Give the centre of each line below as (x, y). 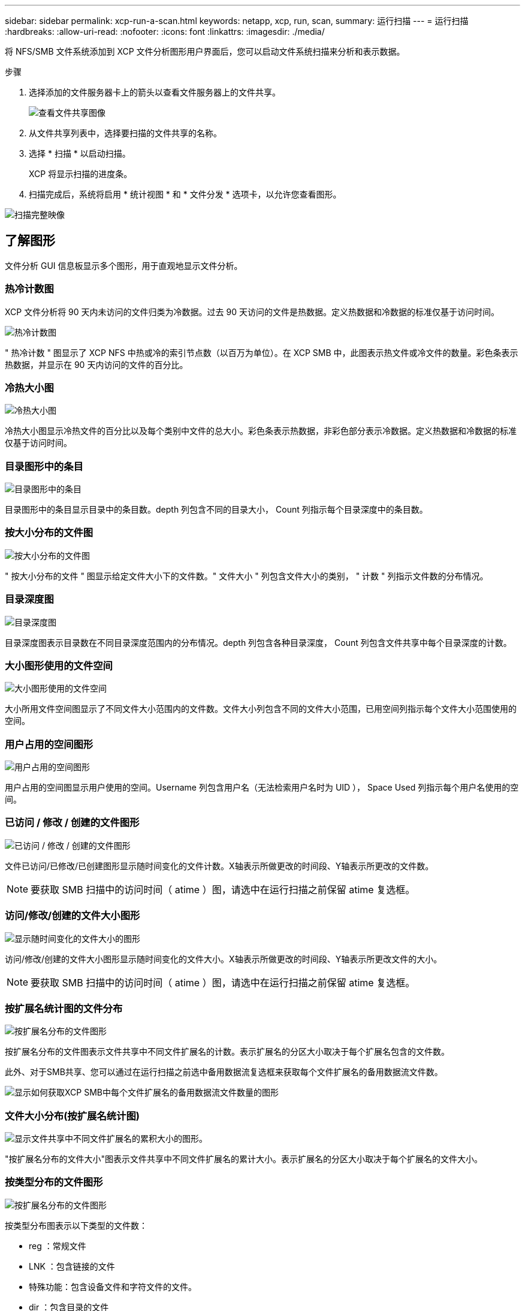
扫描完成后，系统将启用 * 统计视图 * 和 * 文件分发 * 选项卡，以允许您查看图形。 (185, 194)
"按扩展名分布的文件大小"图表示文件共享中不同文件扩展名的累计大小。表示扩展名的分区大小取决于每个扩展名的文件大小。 (244, 1159)
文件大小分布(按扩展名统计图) (73, 1116)
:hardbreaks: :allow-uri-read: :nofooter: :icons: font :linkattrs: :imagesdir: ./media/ (165, 32)
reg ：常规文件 (58, 1246)
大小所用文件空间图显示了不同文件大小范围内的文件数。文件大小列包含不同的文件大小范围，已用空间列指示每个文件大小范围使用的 (261, 709)
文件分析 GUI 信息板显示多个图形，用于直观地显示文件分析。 (124, 265)
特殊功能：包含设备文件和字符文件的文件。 (113, 1286)
